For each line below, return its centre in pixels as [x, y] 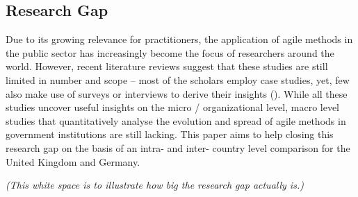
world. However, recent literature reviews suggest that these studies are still [167, 66]
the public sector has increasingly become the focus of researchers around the [170, 52]
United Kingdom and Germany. [73, 161]
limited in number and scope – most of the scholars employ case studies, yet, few [178, 79]
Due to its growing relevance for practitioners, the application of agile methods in [179, 39]
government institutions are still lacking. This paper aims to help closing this [170, 134]
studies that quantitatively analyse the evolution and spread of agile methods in [176, 120]
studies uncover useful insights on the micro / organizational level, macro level [173, 107]
